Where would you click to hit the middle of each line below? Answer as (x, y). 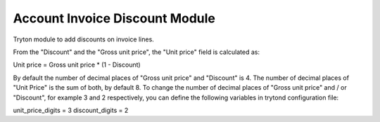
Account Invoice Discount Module (114, 18)
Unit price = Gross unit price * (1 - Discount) (77, 65)
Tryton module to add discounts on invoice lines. (83, 39)
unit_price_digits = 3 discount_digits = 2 (71, 110)
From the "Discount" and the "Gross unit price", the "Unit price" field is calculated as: (137, 52)
